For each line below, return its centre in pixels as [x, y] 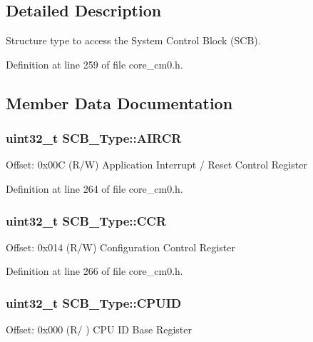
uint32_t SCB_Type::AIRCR [94, 138]
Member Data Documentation [119, 102]
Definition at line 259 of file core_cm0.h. [94, 64]
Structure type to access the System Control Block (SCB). [133, 40]
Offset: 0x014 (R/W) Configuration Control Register [120, 247]
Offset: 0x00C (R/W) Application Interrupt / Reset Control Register [156, 165]
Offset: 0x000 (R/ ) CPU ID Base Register [99, 330]
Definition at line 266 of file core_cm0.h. [94, 271]
